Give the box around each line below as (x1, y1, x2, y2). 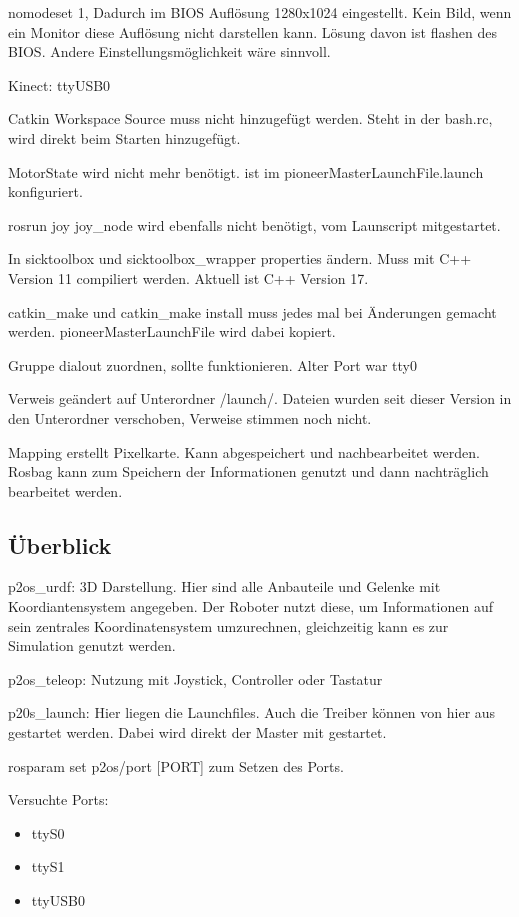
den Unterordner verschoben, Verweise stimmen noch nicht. (8, 407, 372, 428)
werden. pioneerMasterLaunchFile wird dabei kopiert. (8, 321, 336, 342)
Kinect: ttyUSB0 (8, 74, 111, 95)
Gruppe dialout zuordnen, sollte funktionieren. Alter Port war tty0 (8, 354, 418, 375)
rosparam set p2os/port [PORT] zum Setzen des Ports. (8, 755, 344, 776)
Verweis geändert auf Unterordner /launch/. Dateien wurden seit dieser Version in (8, 388, 512, 409)
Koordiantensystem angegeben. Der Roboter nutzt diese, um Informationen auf (8, 596, 493, 617)
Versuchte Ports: (8, 789, 109, 810)
